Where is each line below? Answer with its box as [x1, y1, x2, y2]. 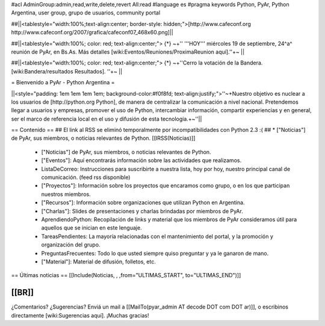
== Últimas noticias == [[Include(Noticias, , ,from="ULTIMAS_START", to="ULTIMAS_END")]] [11, 272, 241, 279]
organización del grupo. [41, 241, 101, 248]
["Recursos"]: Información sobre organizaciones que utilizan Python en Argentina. [41, 199, 245, 206]
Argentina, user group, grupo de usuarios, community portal [11, 9, 161, 16]
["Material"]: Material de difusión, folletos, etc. [41, 258, 156, 265]
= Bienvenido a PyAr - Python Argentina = [11, 79, 115, 86]
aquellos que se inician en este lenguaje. [41, 224, 142, 231]
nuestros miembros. [41, 190, 91, 198]
